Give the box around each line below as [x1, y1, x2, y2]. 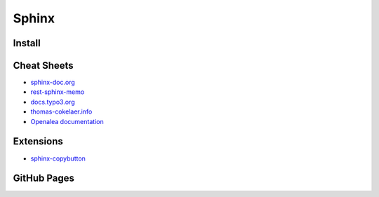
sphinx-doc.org [30, 78, 75, 87]
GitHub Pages [13, 172, 75, 184]
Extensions [13, 135, 63, 147]
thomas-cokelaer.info [30, 107, 93, 116]
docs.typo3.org [30, 97, 75, 106]
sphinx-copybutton [30, 154, 86, 163]
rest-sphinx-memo [30, 88, 85, 96]
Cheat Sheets [13, 60, 74, 72]
